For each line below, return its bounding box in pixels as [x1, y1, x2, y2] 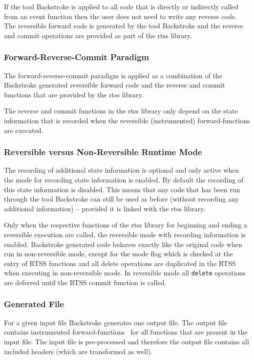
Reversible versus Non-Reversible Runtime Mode [4, 146, 202, 158]
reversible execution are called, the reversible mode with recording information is [4, 229, 246, 239]
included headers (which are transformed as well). [4, 346, 153, 356]
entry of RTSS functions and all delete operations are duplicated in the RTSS [4, 258, 236, 268]
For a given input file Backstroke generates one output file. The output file [4, 317, 227, 327]
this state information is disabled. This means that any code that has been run [4, 184, 240, 194]
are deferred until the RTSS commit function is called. [4, 277, 167, 287]
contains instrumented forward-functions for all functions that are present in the [4, 327, 248, 337]
